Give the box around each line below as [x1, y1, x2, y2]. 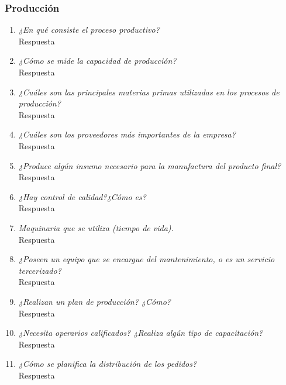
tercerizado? [18, 264, 61, 276]
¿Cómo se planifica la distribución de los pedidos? [18, 357, 197, 370]
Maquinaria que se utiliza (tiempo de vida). [18, 221, 174, 233]
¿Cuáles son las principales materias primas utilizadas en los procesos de [18, 85, 280, 98]
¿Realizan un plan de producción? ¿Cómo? [18, 295, 171, 307]
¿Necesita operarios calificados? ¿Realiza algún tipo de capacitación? [18, 326, 263, 339]
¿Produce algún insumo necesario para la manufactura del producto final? [18, 159, 281, 171]
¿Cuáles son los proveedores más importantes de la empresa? [18, 128, 236, 140]
